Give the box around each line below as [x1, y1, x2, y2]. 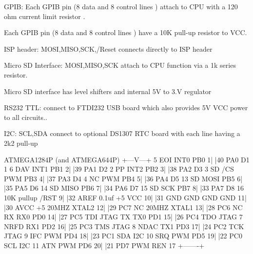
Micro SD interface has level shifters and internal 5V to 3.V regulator [4, 86, 212, 96]
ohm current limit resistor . [4, 11, 85, 21]
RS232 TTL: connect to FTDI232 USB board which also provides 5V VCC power [4, 102, 248, 113]
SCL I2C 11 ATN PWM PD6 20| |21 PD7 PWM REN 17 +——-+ [4, 240, 205, 250]
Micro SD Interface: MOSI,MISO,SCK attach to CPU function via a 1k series [4, 60, 236, 70]
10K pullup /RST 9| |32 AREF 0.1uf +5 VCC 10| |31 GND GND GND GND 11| [4, 192, 247, 202]
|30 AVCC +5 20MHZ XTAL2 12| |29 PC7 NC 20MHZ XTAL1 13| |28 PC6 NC [4, 202, 243, 212]
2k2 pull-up [4, 137, 38, 148]
